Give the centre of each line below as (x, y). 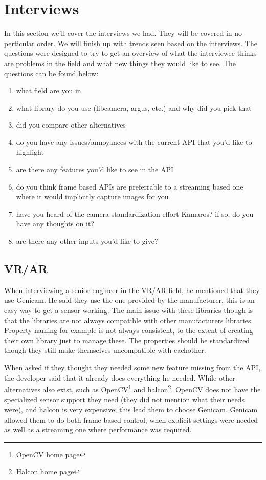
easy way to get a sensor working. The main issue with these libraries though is (129, 310)
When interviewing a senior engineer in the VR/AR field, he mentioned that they (132, 290)
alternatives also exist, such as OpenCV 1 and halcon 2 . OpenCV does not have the (132, 389)
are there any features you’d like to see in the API (95, 169)
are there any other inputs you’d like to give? (87, 241)
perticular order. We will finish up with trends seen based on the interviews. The (131, 43)
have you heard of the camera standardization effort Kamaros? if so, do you (135, 213)
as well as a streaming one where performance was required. (98, 430)
